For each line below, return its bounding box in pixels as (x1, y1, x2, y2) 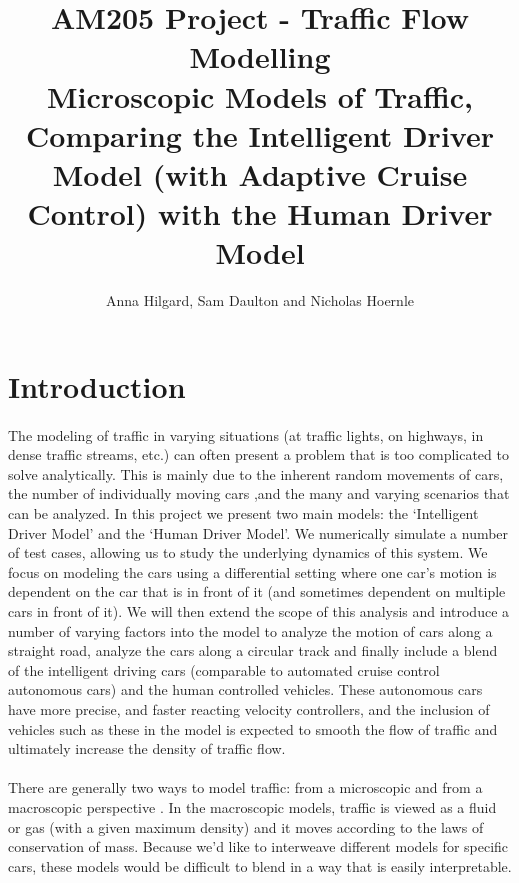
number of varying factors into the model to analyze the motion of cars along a (8, 620, 493, 641)
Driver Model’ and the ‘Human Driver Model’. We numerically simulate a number (8, 522, 509, 543)
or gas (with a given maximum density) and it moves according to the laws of (8, 816, 484, 837)
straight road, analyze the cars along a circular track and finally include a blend (8, 640, 498, 661)
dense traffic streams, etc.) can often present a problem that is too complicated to (8, 444, 509, 465)
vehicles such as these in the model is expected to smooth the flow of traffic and (8, 718, 498, 739)
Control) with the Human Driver (27, 193, 493, 234)
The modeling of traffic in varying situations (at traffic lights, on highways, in (8, 424, 484, 445)
